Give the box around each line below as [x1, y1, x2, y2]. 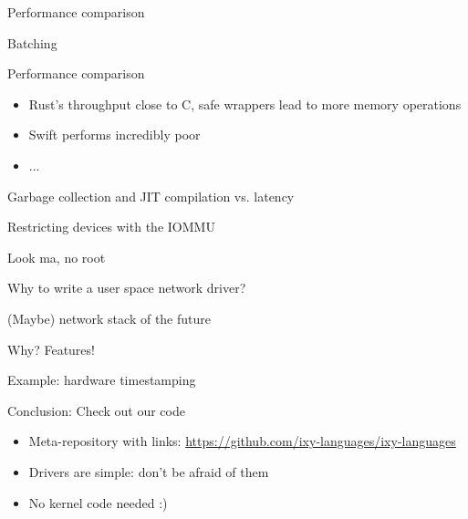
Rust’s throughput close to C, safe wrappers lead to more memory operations [28, 94, 462, 113]
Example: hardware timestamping [7, 370, 196, 389]
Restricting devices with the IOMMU [7, 217, 215, 236]
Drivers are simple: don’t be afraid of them [28, 462, 269, 481]
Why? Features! [7, 339, 95, 358]
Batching [7, 33, 57, 52]
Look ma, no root [7, 247, 106, 266]
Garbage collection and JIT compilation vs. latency [7, 186, 295, 205]
